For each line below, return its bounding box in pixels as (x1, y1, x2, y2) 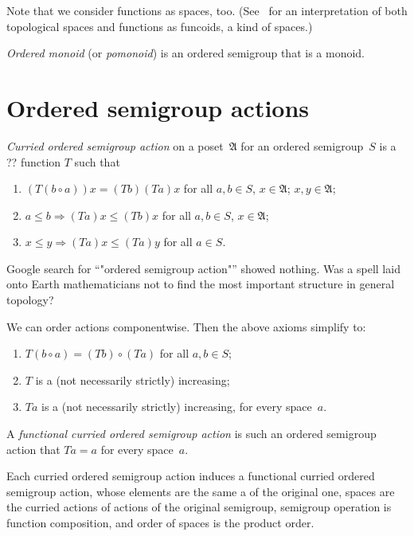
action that (6, 440, 61, 457)
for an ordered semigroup (240, 137, 364, 154)
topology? (6, 291, 54, 308)
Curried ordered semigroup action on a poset (6, 137, 224, 154)
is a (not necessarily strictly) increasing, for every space (41, 398, 312, 415)
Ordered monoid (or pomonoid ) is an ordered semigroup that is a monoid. (6, 45, 365, 61)
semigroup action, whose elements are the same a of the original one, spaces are (6, 483, 395, 499)
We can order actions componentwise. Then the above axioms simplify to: (6, 318, 366, 335)
